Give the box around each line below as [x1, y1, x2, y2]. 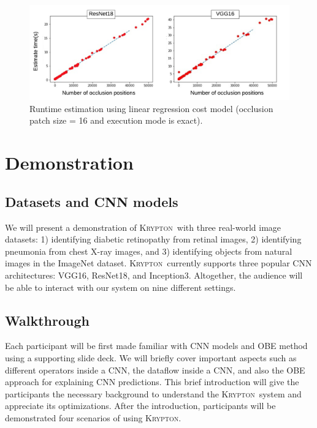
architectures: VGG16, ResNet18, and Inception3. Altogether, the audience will [5, 269, 303, 281]
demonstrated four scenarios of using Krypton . [5, 411, 181, 424]
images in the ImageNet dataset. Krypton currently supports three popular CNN [5, 257, 312, 269]
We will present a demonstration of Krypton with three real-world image [5, 220, 281, 233]
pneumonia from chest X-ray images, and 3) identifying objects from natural [5, 244, 292, 257]
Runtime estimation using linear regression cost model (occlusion [29, 102, 273, 115]
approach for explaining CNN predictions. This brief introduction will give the [5, 375, 299, 388]
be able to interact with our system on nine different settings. [5, 280, 236, 293]
